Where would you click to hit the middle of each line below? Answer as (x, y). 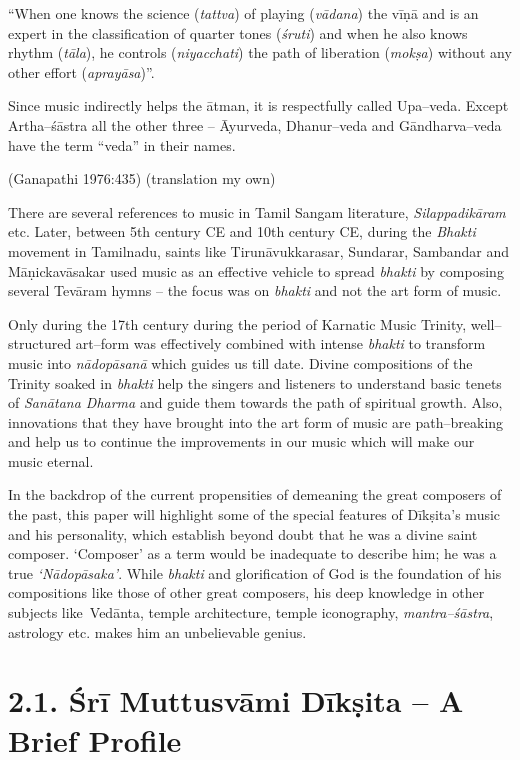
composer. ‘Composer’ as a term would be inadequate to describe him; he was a (252, 553)
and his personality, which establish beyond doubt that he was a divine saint (243, 533)
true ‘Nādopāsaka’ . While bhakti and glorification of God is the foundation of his (255, 572)
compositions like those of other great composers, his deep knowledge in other (246, 592)
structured (40, 343)
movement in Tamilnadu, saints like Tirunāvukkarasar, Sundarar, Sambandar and (259, 250)
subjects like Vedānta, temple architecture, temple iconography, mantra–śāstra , (251, 612)
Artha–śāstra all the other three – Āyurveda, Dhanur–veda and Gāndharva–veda (255, 124)
